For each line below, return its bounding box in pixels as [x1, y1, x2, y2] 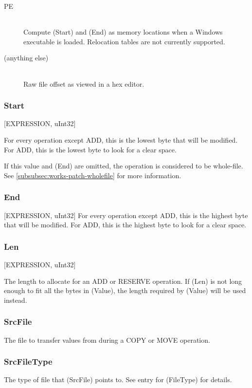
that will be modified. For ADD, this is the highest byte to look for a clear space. [4, 220, 247, 230]
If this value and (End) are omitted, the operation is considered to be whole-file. [4, 161, 243, 171]
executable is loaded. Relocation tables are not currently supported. [23, 36, 225, 46]
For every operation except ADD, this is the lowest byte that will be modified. [4, 134, 238, 145]
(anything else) [4, 53, 49, 63]
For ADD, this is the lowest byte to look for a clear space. [4, 144, 177, 154]
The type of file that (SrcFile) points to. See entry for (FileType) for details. [4, 374, 232, 385]
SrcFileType [4, 355, 53, 368]
